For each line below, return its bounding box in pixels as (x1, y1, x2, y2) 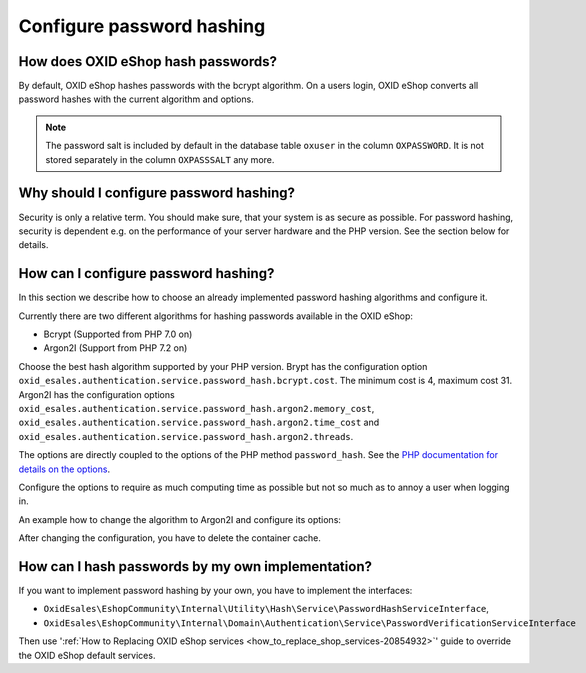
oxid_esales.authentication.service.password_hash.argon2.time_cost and (18, 416, 380, 429)
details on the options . (18, 463, 110, 475)
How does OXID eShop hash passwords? (18, 53, 277, 70)
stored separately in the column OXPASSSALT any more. (45, 153, 275, 165)
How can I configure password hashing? (18, 265, 275, 282)
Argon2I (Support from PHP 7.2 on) (43, 342, 188, 354)
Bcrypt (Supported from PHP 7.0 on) (43, 328, 193, 340)
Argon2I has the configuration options (18, 388, 175, 400)
